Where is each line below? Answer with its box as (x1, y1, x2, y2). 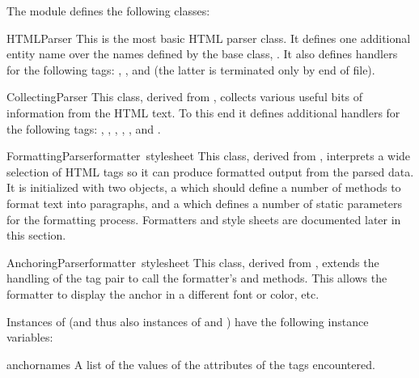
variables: (6, 329, 53, 346)
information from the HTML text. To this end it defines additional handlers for (6, 104, 400, 121)
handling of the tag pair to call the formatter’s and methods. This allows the (6, 270, 387, 287)
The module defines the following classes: (6, 2, 210, 19)
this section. (6, 227, 66, 244)
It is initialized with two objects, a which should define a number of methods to (6, 179, 401, 196)
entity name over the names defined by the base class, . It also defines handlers (6, 45, 398, 62)
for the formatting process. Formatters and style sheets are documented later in (6, 210, 401, 227)
